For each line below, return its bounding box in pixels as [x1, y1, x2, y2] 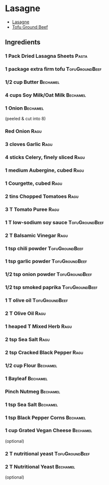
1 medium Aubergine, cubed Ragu [5, 167, 84, 174]
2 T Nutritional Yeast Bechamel [5, 463, 76, 470]
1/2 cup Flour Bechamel [5, 362, 57, 369]
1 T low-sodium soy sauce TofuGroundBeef [5, 219, 104, 226]
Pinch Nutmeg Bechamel [5, 388, 61, 395]
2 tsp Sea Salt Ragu [5, 336, 50, 342]
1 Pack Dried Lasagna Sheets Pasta [5, 53, 88, 60]
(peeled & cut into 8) [5, 116, 46, 122]
